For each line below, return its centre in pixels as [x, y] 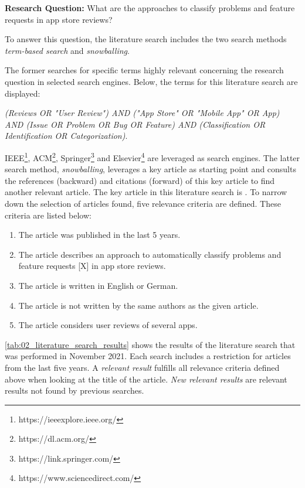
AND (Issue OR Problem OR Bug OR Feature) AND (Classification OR [135, 124]
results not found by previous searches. [74, 390]
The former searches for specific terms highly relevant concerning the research [144, 70]
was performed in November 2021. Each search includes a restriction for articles [148, 356]
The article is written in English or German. [98, 285]
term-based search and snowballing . [67, 50]
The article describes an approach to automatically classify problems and [150, 254]
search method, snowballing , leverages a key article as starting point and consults [150, 169]
